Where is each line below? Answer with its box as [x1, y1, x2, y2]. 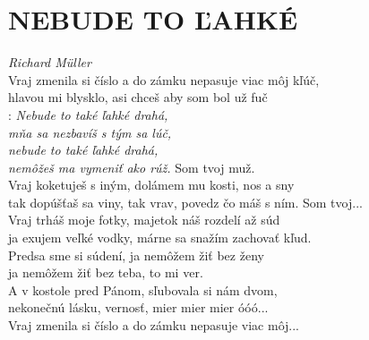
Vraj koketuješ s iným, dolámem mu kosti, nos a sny [8, 175, 295, 194]
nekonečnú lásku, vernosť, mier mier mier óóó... [8, 298, 269, 317]
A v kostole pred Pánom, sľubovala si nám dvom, [8, 280, 278, 299]
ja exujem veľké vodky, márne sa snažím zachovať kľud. [8, 228, 312, 247]
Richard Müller [8, 53, 91, 72]
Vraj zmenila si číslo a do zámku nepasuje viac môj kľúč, [8, 70, 320, 89]
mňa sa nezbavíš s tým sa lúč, [8, 123, 172, 141]
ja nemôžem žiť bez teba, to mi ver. [8, 263, 203, 282]
